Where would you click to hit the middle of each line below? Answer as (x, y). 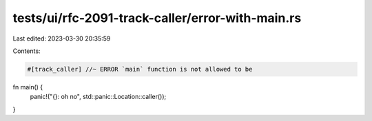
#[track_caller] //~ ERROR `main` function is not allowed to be (140, 69)
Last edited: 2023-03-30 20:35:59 (62, 38)
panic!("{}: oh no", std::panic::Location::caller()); (98, 97)
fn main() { (28, 87)
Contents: (27, 51)
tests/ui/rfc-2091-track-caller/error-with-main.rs (157, 18)
